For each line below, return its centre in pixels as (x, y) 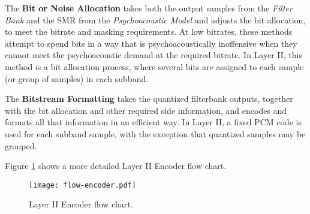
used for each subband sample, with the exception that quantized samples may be (155, 133)
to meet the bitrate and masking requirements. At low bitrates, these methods (149, 31)
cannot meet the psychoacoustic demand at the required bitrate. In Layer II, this (154, 55)
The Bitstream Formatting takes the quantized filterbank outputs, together (149, 99)
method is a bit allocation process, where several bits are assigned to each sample (154, 66)
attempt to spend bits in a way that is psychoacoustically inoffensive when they (151, 43)
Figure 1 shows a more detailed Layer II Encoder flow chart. (116, 166)
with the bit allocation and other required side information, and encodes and (146, 110)
